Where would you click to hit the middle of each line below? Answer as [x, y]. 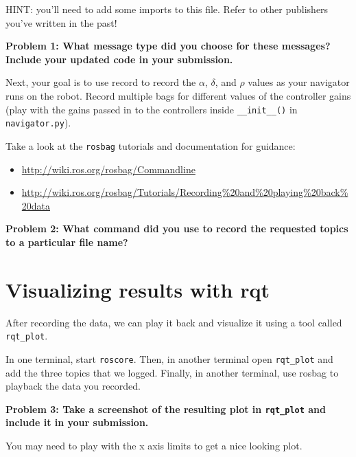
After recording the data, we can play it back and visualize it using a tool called [174, 322]
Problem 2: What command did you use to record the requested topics [177, 228]
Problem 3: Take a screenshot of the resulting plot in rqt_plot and [166, 409]
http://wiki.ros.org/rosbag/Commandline [108, 169]
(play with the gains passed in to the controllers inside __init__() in [152, 109]
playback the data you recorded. [73, 386]
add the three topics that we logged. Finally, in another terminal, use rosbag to [172, 372]
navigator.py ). [38, 123]
